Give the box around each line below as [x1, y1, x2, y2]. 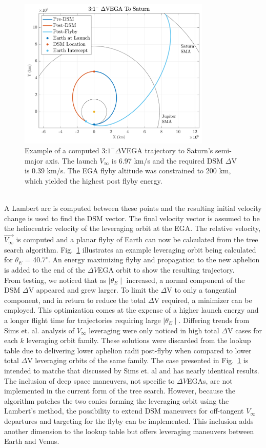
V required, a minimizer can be [154, 294, 252, 305]
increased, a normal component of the [126, 274, 245, 285]
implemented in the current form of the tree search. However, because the [4, 385, 236, 396]
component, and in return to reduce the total [4, 294, 146, 305]
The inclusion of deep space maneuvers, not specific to [4, 375, 175, 386]
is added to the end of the [4, 264, 86, 275]
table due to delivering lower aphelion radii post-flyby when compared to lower [4, 345, 252, 355]
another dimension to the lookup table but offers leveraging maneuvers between [4, 425, 254, 436]
